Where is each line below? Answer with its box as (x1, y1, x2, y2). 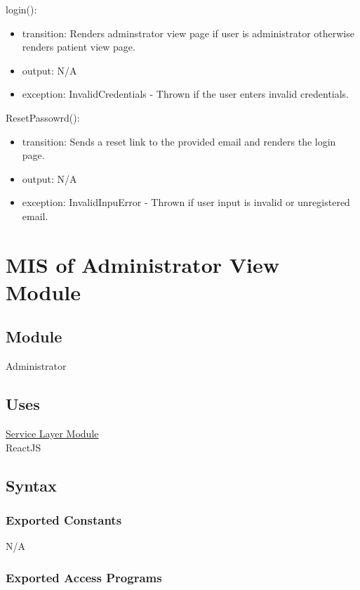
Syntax (6, 474, 57, 496)
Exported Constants (6, 511, 122, 528)
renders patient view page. (22, 39, 135, 54)
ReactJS (6, 440, 41, 454)
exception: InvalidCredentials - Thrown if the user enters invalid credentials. (22, 86, 349, 101)
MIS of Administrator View (6, 250, 280, 278)
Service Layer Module (6, 426, 99, 441)
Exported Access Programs (6, 568, 162, 586)
